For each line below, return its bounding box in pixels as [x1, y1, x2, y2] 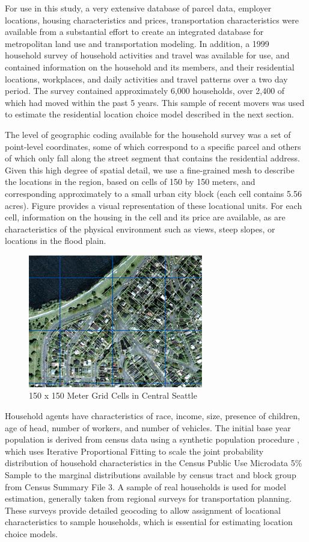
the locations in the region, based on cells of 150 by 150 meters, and [5, 175, 255, 188]
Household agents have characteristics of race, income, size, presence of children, [5, 410, 300, 422]
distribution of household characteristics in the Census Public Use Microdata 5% [5, 456, 302, 469]
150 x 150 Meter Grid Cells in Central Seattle [29, 389, 197, 402]
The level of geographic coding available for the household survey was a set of [5, 128, 291, 140]
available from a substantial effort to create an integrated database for [5, 25, 264, 38]
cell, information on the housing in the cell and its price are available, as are [5, 211, 286, 223]
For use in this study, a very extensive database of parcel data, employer [5, 2, 272, 14]
